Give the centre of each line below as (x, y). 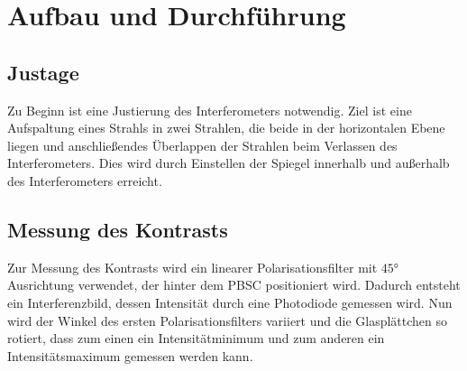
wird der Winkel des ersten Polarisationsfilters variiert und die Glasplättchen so (228, 320)
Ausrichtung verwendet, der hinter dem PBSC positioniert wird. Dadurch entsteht (234, 285)
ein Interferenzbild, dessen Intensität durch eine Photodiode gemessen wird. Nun (230, 302)
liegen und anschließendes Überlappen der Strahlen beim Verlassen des (202, 145)
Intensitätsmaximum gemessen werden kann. (130, 355)
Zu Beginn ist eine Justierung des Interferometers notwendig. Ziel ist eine (210, 110)
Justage (43, 72)
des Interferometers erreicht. (85, 180)
